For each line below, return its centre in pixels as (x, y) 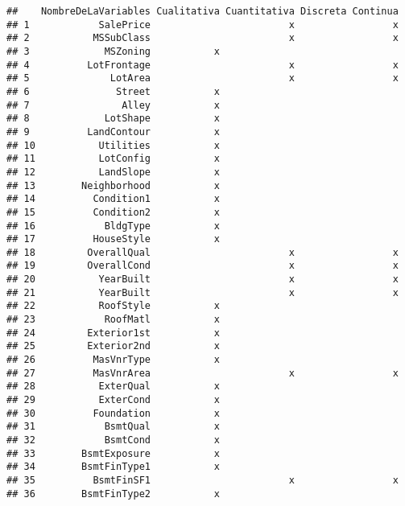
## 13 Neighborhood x (113, 185)
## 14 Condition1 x (113, 199)
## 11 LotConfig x (113, 159)
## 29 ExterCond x (113, 400)
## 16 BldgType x (113, 226)
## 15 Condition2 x (113, 212)
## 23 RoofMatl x (113, 320)
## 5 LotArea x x (202, 78)
